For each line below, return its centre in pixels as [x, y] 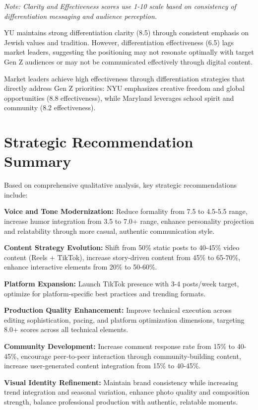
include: [16, 194]
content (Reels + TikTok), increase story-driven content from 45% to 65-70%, [122, 257]
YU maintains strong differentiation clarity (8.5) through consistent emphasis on [126, 33]
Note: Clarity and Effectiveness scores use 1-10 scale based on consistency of [120, 6]
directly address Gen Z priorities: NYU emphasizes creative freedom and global [124, 88]
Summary [38, 161]
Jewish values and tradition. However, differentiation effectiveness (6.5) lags [119, 42]
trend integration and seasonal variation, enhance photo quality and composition [127, 392]
